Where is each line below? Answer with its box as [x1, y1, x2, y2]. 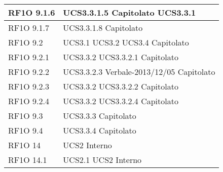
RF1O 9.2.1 [8, 51, 49, 63]
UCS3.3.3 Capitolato [63, 110, 136, 121]
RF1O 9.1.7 [8, 22, 49, 33]
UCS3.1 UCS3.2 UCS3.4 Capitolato [63, 36, 189, 48]
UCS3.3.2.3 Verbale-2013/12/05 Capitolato [63, 66, 215, 77]
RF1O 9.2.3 [8, 80, 49, 92]
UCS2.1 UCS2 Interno [63, 154, 142, 165]
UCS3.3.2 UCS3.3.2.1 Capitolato [63, 51, 178, 63]
